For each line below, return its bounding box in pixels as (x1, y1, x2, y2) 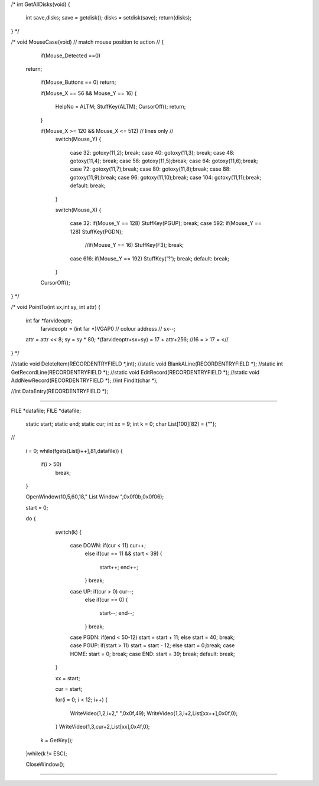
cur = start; (55, 686, 83, 693)
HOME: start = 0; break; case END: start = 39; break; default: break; (70, 650, 236, 657)
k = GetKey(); (40, 736, 73, 743)
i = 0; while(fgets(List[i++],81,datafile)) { (25, 447, 123, 454)
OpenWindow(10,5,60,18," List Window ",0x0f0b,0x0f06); (25, 493, 164, 500)
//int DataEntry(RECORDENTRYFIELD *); (11, 387, 109, 395)
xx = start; (55, 674, 80, 681)
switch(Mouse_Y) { (55, 136, 102, 143)
